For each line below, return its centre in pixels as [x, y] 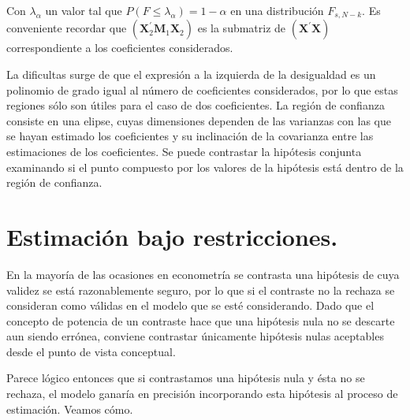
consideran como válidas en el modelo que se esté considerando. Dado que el [190, 305]
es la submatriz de [242, 28]
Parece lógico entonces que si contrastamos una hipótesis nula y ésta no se [186, 378]
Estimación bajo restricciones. [172, 236]
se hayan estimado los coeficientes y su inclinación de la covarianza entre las [190, 136]
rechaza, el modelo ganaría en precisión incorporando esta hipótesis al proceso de [202, 394]
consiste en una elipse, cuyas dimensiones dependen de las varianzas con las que [199, 120]
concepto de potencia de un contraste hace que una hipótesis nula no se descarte [201, 320]
